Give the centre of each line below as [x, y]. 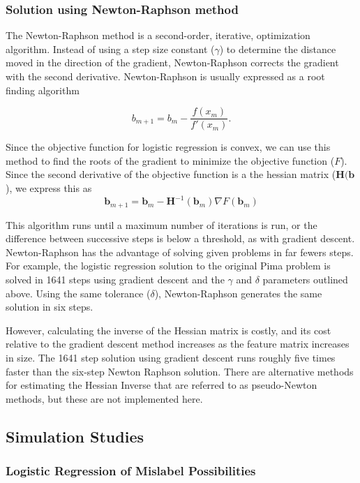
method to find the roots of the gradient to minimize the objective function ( [170, 160]
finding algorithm [43, 90]
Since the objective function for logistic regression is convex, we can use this [168, 147]
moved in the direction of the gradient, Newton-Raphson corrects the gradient [172, 62]
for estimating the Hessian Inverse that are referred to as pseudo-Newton [162, 385]
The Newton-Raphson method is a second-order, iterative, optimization [158, 35]
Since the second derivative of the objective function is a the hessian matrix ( [171, 174]
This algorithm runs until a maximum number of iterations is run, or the [162, 224]
